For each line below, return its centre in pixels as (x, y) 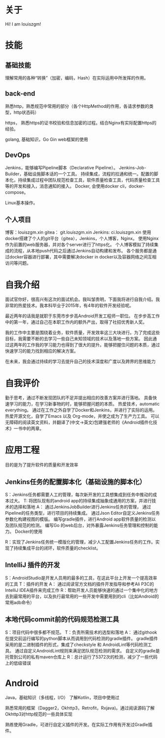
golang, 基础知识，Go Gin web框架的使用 (47, 139)
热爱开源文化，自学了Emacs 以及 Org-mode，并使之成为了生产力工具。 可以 (82, 416)
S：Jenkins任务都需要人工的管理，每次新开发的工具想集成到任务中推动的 (79, 494)
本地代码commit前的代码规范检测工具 (62, 620)
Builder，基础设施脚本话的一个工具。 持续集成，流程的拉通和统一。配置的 (80, 174)
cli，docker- (132, 186)
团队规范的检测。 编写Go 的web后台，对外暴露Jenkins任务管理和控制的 (81, 525)
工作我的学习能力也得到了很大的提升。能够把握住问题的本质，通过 (93, 345)
